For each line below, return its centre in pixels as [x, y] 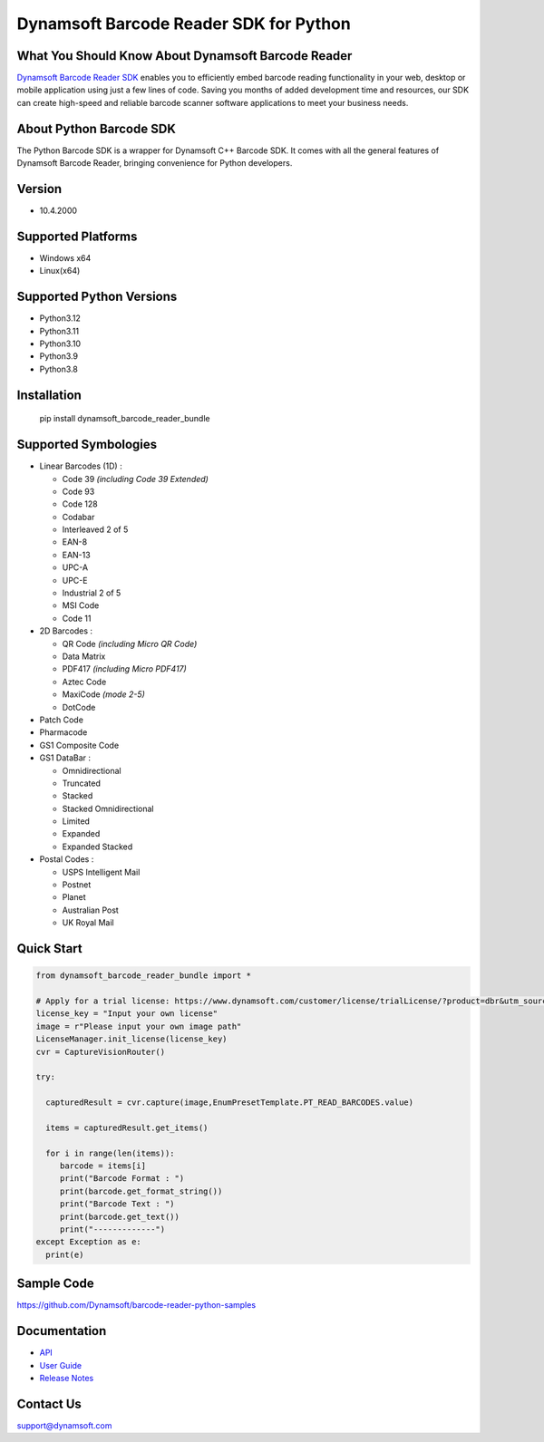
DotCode [79, 707]
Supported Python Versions [97, 297]
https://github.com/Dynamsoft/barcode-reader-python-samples [136, 1305]
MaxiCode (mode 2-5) [103, 694]
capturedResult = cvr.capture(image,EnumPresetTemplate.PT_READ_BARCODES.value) [230, 1103]
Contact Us [49, 1403]
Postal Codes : [67, 859]
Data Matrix [84, 656]
